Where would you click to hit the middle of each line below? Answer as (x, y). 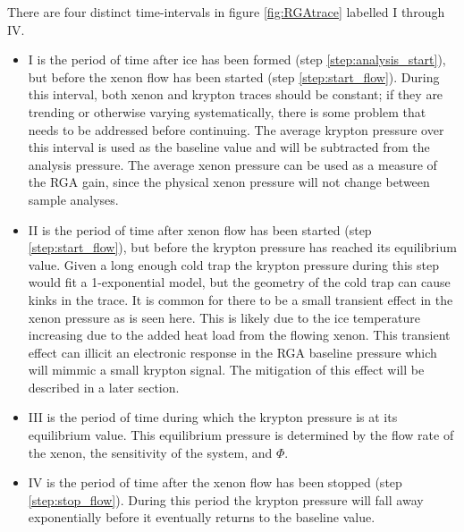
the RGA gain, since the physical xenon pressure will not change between (229, 182)
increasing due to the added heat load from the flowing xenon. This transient (239, 335)
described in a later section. (104, 387)
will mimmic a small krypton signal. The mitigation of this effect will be (226, 370)
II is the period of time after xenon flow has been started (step (200, 229)
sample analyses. (73, 199)
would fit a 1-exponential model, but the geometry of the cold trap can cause (239, 282)
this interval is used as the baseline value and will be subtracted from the (229, 147)
